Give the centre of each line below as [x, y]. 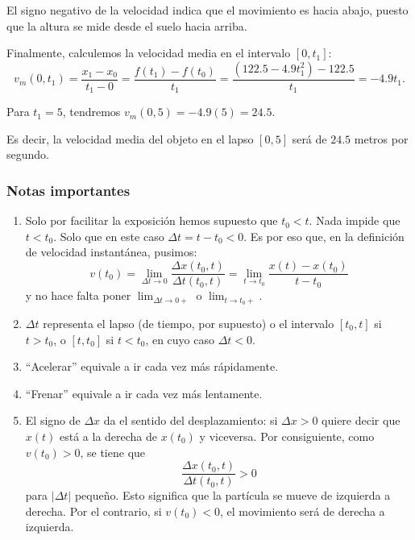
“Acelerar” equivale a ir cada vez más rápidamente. [152, 366]
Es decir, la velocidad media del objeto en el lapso [130, 138]
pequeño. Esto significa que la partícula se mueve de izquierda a [232, 495]
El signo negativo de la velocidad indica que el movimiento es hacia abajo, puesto [207, 10]
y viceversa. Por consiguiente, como [287, 436]
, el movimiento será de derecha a [302, 511]
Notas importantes [68, 190]
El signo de [53, 420]
